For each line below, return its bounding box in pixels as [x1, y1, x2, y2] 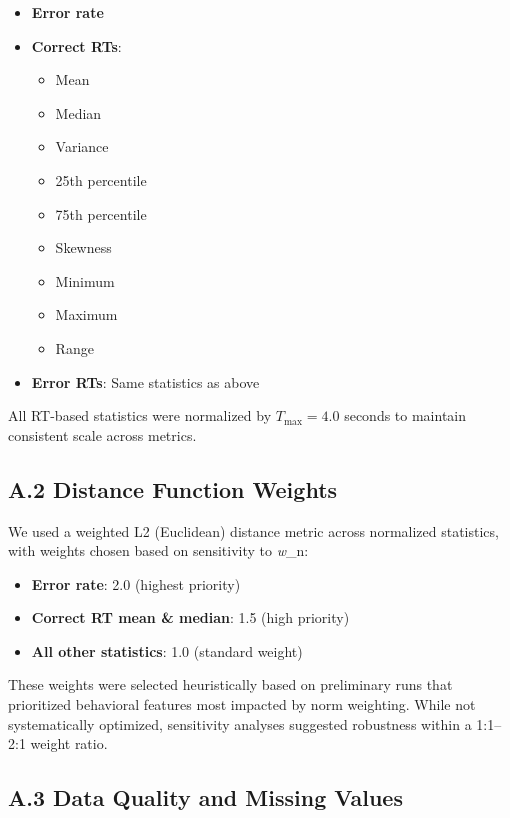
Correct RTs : [31, 35, 122, 56]
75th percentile [55, 203, 147, 224]
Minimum [55, 270, 115, 291]
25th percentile [55, 169, 147, 190]
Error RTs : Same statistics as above [31, 371, 260, 392]
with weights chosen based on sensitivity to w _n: [8, 540, 309, 561]
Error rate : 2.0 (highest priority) [31, 573, 241, 594]
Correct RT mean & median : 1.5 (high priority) [31, 607, 350, 628]
